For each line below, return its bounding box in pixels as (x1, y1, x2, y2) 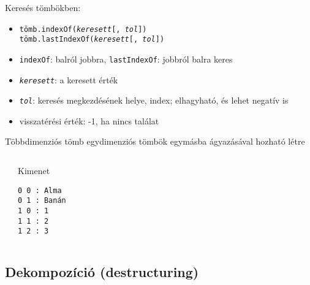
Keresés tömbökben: (5, 1, 81, 13)
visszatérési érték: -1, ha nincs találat (19, 114, 159, 127)
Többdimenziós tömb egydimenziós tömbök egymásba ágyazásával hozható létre (5, 135, 305, 148)
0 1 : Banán (18, 196, 66, 205)
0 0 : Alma (18, 186, 62, 195)
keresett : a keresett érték (19, 73, 118, 86)
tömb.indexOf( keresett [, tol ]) (19, 25, 147, 34)
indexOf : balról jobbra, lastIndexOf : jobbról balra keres (19, 52, 233, 65)
